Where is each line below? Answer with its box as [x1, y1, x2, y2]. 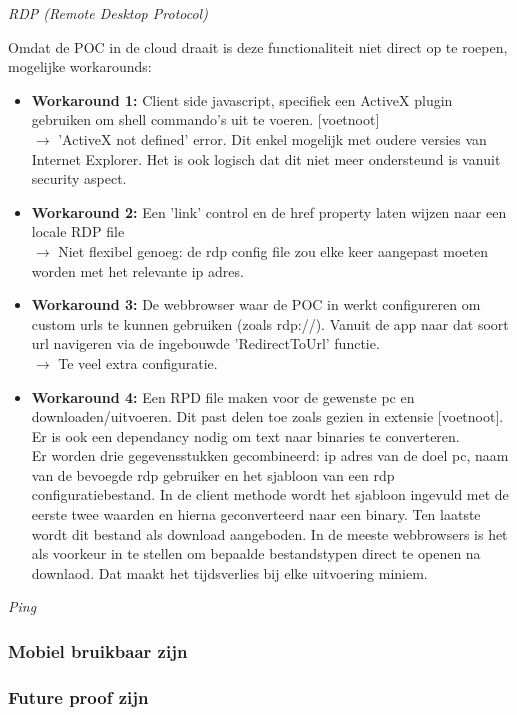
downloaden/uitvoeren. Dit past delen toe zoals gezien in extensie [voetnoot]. [31, 406, 504, 427]
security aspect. [31, 168, 127, 189]
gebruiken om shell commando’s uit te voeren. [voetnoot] [31, 109, 380, 130]
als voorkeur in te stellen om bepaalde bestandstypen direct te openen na [31, 543, 481, 564]
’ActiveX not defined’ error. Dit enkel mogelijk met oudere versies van [58, 128, 487, 149]
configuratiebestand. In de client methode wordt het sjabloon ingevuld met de [31, 484, 509, 505]
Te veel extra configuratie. [58, 352, 218, 373]
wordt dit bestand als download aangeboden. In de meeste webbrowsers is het [31, 523, 508, 544]
